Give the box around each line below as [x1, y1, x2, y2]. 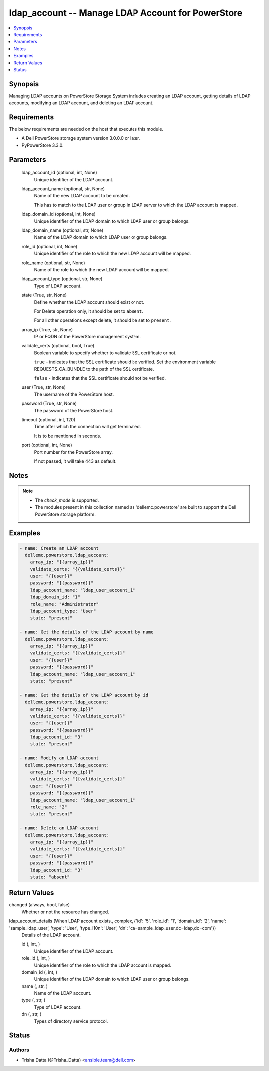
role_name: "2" [30, 804, 67, 810]
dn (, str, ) [21, 1011, 42, 1017]
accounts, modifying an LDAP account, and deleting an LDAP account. [9, 100, 154, 106]
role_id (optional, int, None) [21, 243, 78, 249]
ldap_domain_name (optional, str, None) [21, 227, 104, 233]
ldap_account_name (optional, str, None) [21, 186, 105, 192]
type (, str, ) [21, 997, 46, 1003]
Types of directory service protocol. [34, 1018, 108, 1024]
